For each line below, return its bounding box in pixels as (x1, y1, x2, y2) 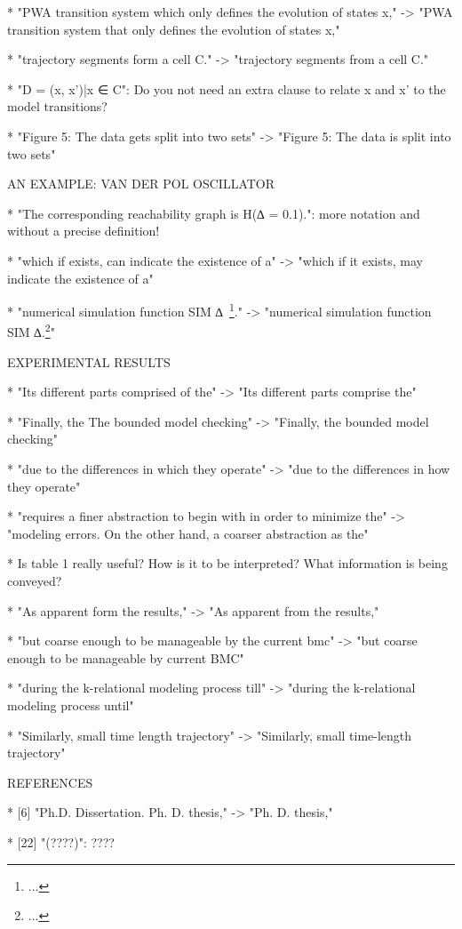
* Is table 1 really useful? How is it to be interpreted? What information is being (7, 554, 448, 573)
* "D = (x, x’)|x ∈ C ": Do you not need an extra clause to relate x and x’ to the (7, 79, 446, 98)
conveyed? (7, 571, 62, 589)
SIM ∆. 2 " (7, 320, 55, 341)
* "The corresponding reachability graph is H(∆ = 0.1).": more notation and (7, 204, 420, 222)
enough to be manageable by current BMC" (7, 648, 244, 667)
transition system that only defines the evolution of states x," (7, 20, 340, 38)
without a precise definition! (7, 221, 160, 240)
